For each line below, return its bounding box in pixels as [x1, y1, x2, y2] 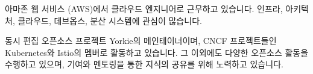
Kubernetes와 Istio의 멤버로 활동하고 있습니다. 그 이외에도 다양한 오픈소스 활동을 [5, 46, 309, 58]
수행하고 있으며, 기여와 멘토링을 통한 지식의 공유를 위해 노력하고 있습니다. [5, 58, 283, 70]
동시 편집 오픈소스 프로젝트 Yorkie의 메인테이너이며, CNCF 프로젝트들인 [5, 34, 277, 47]
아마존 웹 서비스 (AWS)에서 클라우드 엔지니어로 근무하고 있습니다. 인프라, [5, 2, 283, 14]
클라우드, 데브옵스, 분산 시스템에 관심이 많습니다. [17, 14, 202, 26]
